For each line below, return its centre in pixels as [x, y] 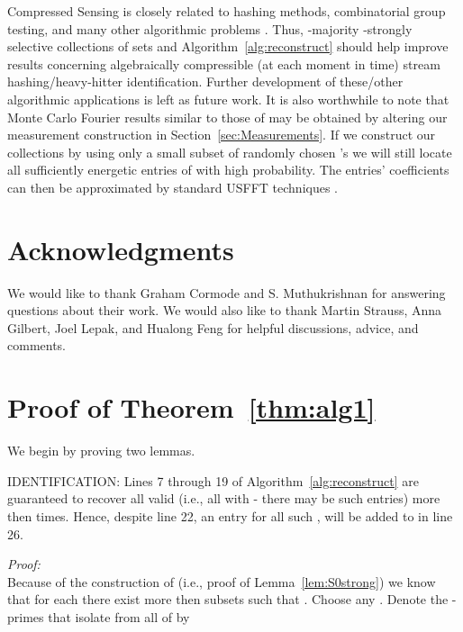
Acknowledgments [121, 249]
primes [26, 616]
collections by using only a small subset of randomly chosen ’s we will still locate [230, 152]
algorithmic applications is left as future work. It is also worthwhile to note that [228, 99]
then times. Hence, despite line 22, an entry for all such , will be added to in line [230, 515]
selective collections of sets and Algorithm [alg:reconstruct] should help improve [228, 46]
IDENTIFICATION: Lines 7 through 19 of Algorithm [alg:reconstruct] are [213, 480]
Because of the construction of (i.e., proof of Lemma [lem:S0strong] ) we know [222, 581]
